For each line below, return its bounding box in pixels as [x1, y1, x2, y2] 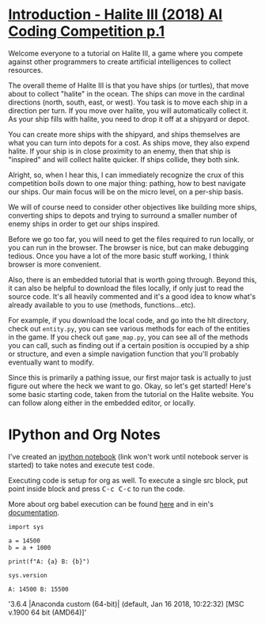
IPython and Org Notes [8, 425, 161, 444]
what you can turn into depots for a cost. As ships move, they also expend [8, 138, 251, 147]
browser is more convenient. [8, 259, 101, 269]
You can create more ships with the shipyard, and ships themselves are [8, 129, 240, 139]
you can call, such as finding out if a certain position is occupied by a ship [8, 340, 249, 350]
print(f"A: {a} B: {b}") [8, 558, 90, 565]
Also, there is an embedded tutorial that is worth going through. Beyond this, [8, 274, 257, 284]
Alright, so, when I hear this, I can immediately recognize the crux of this [8, 170, 244, 180]
